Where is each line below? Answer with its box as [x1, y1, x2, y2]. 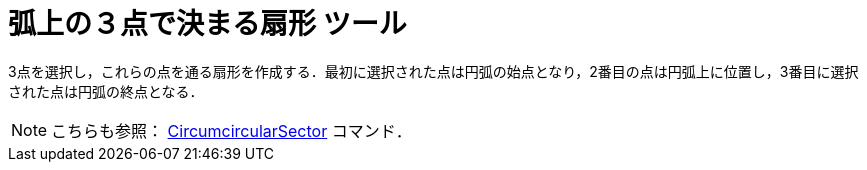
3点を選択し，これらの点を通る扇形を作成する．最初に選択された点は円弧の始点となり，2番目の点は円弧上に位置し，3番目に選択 [8, 62, 859, 80]
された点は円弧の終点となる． [8, 82, 204, 100]
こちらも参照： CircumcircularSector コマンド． [51, 120, 412, 141]
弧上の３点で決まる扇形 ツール [8, 7, 407, 41]
